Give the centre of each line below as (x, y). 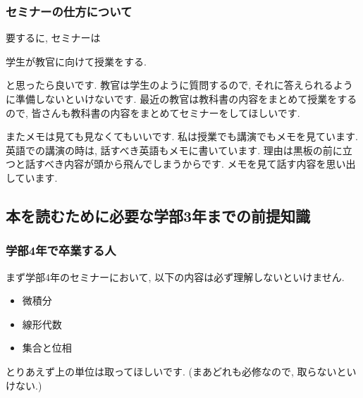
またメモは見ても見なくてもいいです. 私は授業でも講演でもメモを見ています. (182, 136)
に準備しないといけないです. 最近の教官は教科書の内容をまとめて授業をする (181, 99)
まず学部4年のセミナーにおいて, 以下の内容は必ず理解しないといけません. (175, 276)
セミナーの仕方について (69, 11)
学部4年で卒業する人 (61, 250)
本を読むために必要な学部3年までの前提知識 (158, 215)
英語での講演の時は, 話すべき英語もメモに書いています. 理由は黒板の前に (174, 150)
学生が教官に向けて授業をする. (76, 61)
